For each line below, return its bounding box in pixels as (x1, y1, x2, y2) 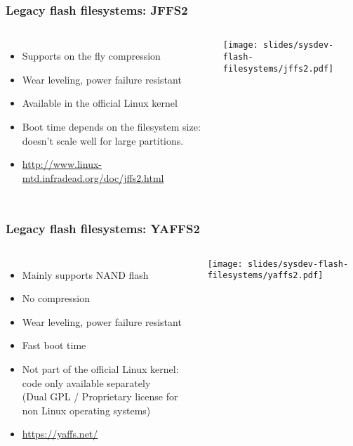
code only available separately (22, 375, 151, 390)
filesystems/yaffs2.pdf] (207, 270, 324, 281)
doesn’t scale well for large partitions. (22, 133, 184, 147)
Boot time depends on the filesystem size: (22, 119, 201, 133)
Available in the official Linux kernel (22, 96, 178, 110)
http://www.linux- (22, 157, 102, 171)
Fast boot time (22, 338, 86, 353)
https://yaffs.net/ (22, 426, 98, 441)
